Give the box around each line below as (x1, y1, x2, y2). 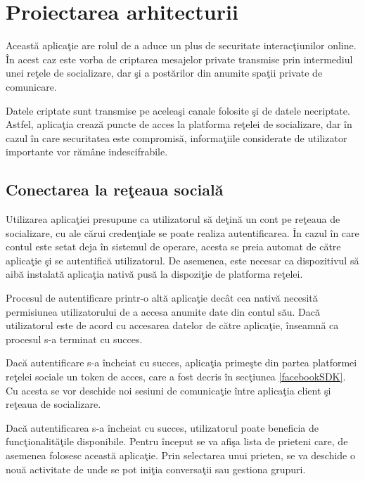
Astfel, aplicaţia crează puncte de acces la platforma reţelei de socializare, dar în (6, 117, 352, 132)
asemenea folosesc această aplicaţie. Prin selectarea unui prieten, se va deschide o (6, 447, 355, 462)
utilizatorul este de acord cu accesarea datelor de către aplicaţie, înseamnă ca (6, 318, 339, 333)
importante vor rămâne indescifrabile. (6, 144, 168, 159)
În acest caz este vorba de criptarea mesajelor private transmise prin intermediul (6, 51, 353, 66)
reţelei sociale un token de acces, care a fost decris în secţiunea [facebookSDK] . (6, 369, 346, 384)
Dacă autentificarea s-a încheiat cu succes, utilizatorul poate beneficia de (6, 420, 319, 435)
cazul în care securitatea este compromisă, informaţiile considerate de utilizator (6, 130, 347, 145)
